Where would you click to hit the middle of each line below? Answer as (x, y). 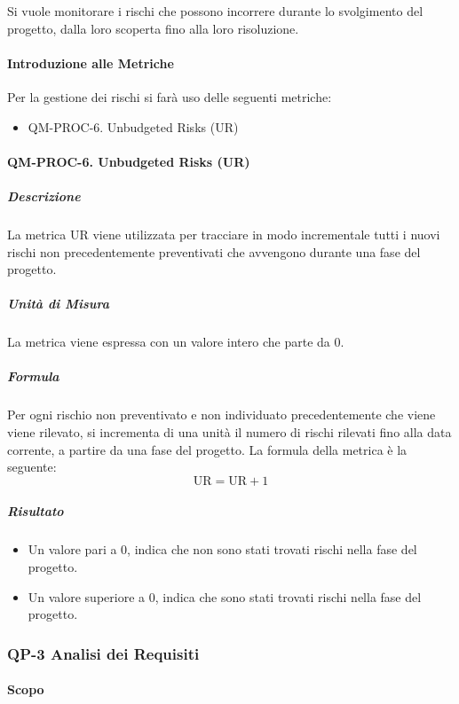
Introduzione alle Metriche (91, 63)
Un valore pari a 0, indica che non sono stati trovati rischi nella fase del (222, 549)
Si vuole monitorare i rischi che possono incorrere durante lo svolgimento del (215, 11)
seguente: (32, 467)
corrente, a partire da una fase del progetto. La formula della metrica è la (207, 449)
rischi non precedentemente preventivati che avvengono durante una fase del (214, 251)
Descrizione (44, 196)
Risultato (36, 511)
